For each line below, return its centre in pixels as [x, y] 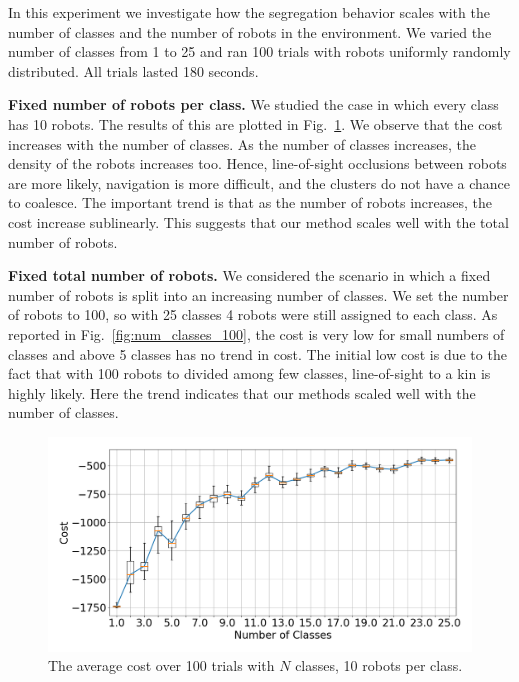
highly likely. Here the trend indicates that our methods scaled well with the [242, 392]
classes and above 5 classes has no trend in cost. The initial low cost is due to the [257, 353]
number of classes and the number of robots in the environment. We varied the [250, 31]
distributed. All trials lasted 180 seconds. [133, 70]
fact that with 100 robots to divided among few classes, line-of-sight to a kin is [249, 373]
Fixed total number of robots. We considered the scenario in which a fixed [249, 275]
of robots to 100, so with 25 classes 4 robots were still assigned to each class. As [253, 314]
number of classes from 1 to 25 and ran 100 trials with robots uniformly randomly [259, 51]
